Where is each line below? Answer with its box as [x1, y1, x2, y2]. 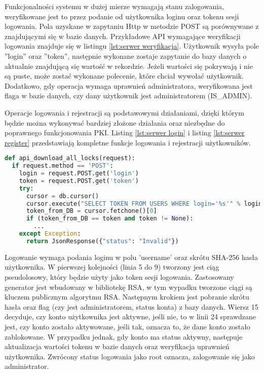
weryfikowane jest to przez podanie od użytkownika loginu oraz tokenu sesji [5, 11, 239, 21]
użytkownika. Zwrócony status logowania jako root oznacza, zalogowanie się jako [5, 351, 255, 361]
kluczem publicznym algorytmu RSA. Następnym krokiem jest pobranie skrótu [5, 291, 249, 302]
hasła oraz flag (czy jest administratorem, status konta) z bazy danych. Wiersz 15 [5, 301, 258, 312]
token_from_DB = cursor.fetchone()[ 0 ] [26, 207, 157, 215]
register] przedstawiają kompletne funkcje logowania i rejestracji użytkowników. [5, 137, 251, 147]
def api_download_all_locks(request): [5, 155, 135, 162]
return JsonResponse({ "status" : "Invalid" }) [26, 237, 179, 245]
